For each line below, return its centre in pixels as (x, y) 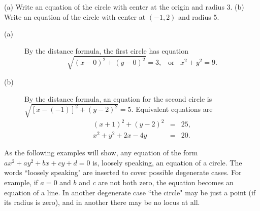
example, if (21, 182)
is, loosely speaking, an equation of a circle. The (167, 162)
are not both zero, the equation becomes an (166, 182)
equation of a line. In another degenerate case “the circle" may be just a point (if (130, 192)
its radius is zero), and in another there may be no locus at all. (102, 202)
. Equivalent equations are (172, 109)
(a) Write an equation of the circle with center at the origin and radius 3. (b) (124, 7)
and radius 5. (199, 16)
